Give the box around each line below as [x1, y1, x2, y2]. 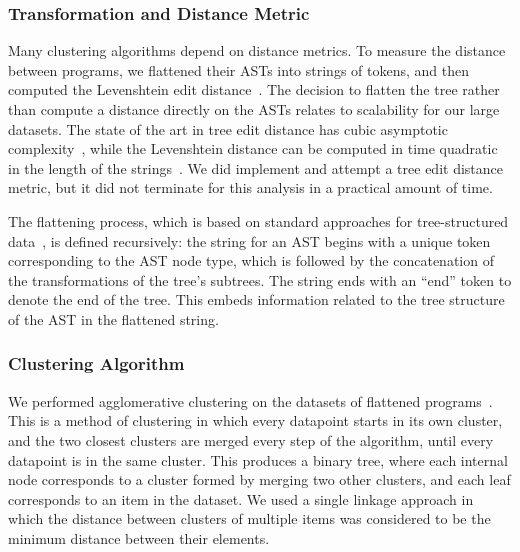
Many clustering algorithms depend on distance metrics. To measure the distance [8, 40, 506, 61]
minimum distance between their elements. [8, 527, 270, 548]
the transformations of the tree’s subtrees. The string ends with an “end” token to [8, 269, 512, 290]
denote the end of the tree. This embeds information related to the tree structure [8, 289, 505, 310]
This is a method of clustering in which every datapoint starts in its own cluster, [8, 410, 503, 431]
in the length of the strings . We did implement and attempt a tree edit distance [8, 157, 503, 178]
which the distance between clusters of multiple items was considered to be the [8, 508, 491, 529]
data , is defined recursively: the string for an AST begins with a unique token [8, 230, 491, 251]
